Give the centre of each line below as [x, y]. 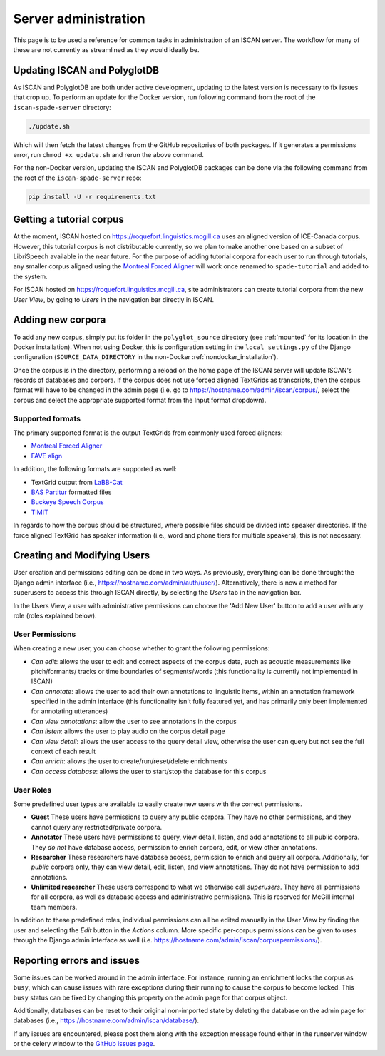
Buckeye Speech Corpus [67, 502]
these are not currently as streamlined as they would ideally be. [106, 49]
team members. [54, 907]
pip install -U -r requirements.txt [92, 197]
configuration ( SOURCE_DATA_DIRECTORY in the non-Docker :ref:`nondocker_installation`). [146, 357]
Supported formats [47, 418]
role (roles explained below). [55, 615]
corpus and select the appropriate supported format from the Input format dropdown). [140, 400]
